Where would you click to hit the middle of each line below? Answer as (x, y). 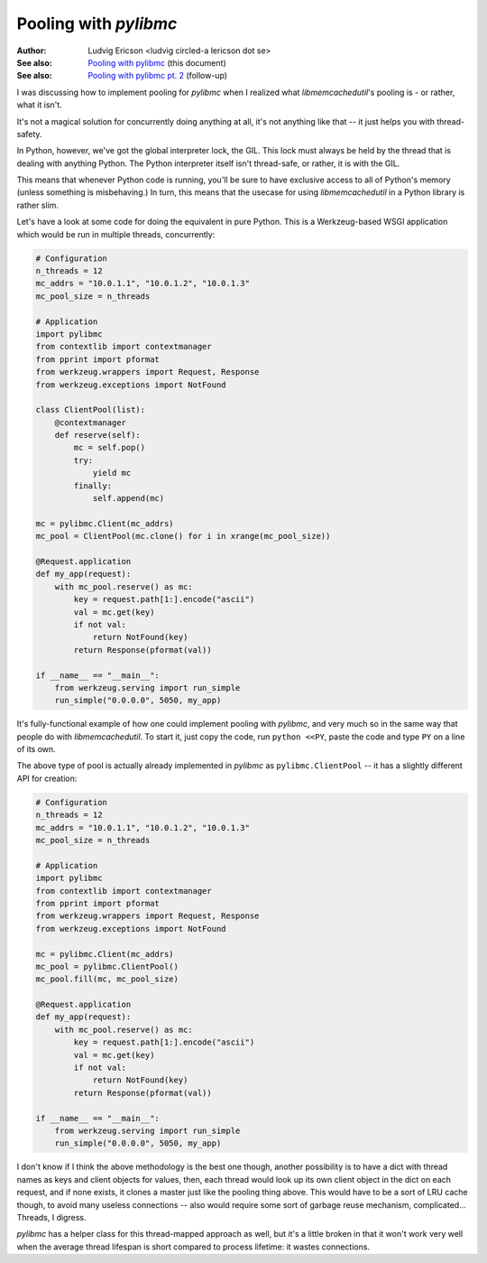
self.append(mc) (129, 498)
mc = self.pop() (110, 448)
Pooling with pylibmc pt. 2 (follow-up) (158, 76)
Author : (32, 51)
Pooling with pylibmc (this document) (157, 62)
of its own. (36, 749)
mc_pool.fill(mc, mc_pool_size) (107, 979)
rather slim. (37, 205)
